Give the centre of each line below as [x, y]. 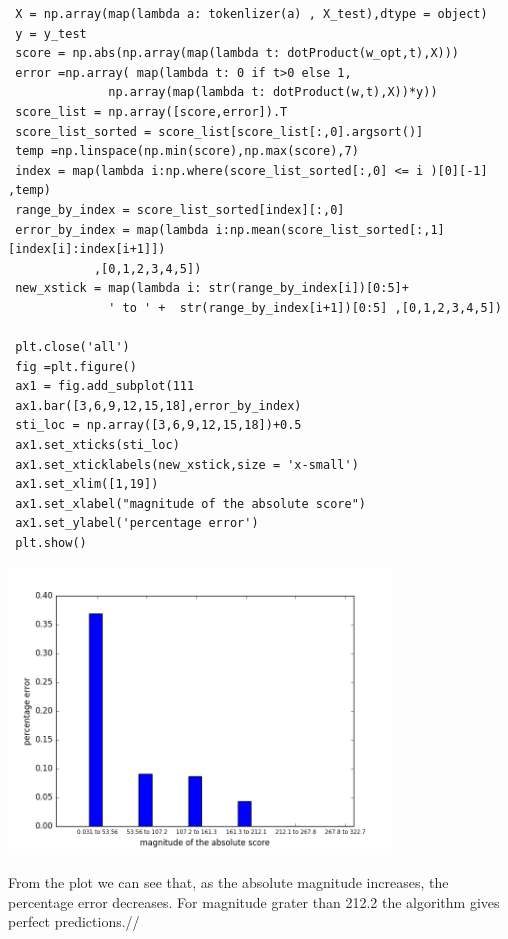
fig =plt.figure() [76, 366]
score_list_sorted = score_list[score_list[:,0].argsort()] [219, 131]
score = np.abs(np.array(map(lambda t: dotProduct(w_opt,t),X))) [237, 53]
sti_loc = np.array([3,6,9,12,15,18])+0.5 [158, 425]
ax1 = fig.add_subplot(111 [105, 386]
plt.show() [51, 543]
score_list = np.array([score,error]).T [151, 111]
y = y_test [51, 33]
